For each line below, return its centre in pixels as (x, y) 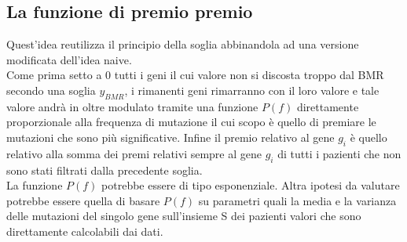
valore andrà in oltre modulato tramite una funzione (132, 106)
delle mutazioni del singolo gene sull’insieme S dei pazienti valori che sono (184, 216)
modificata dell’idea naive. (69, 59)
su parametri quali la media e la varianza (297, 200)
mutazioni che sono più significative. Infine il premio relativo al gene (170, 137)
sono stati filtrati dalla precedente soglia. (104, 170)
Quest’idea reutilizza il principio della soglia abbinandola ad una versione (183, 44)
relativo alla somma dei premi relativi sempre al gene (134, 153)
